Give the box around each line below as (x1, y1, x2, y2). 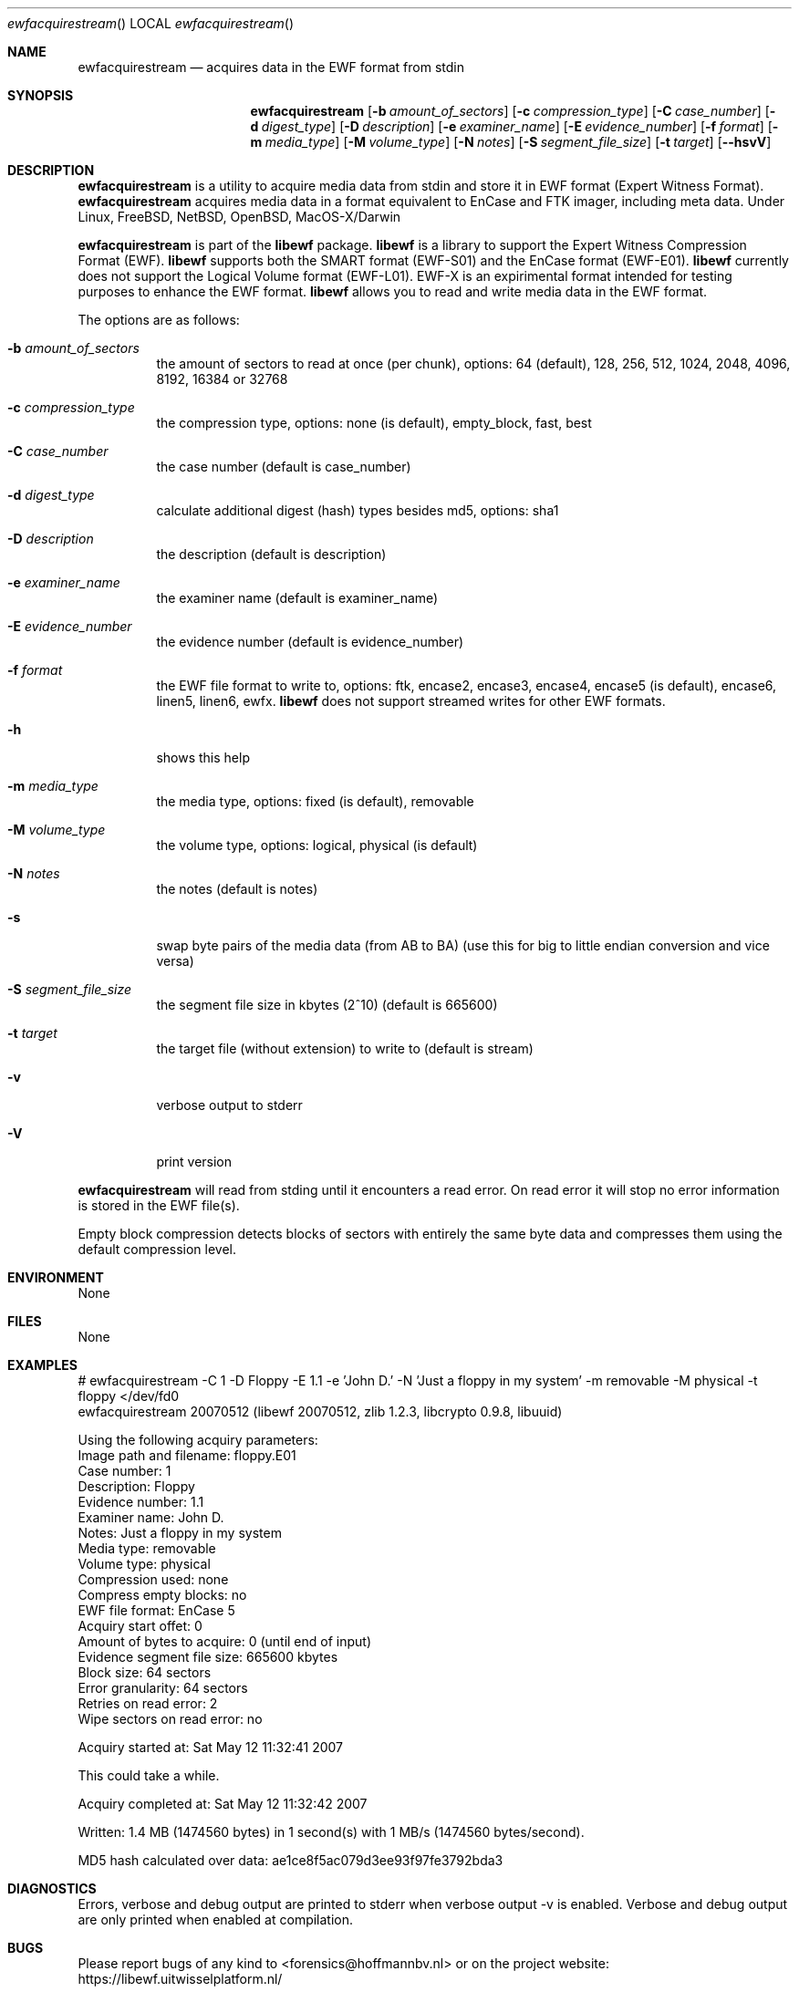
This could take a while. (78, 1768, 220, 1783)
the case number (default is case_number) (156, 459, 411, 474)
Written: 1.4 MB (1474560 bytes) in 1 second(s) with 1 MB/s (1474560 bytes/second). (78, 1824, 585, 1840)
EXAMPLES (7, 1357, 78, 1373)
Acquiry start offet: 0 (78, 1618, 202, 1634)
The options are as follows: (78, 312, 240, 327)
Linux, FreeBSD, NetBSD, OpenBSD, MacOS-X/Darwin (78, 209, 401, 224)
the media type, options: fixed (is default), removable (156, 794, 474, 809)
